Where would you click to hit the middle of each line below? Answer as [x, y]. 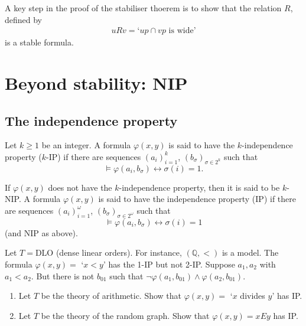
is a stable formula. [39, 42]
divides [253, 296]
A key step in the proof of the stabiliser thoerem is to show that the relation [143, 8]
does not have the [80, 187]
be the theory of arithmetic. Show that [111, 296]
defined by [24, 19]
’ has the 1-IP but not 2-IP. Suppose [169, 264]
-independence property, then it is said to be [199, 187]
